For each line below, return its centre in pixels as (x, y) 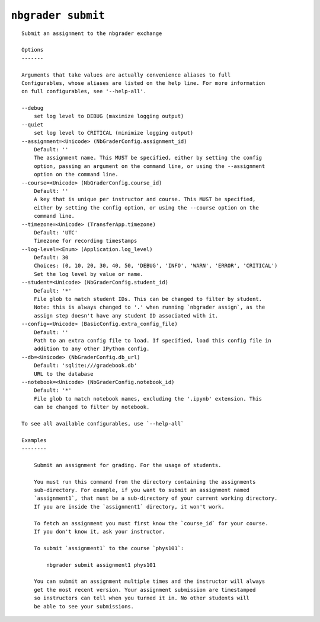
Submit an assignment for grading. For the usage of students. (127, 465)
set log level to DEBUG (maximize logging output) (109, 116)
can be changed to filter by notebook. (92, 407)
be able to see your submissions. (84, 606)
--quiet (33, 124)
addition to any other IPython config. (92, 349)
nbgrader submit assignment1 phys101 (101, 565)
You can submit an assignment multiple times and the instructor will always (149, 581)
